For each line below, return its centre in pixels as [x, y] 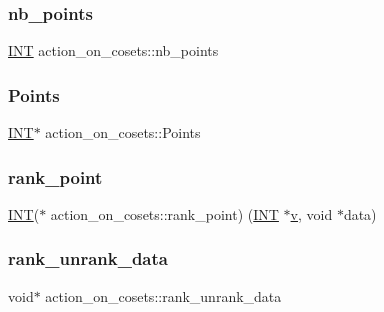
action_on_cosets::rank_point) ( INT [164, 213]
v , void [311, 213]
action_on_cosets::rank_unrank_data [163, 295]
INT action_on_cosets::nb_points [113, 50]
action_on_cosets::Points [123, 132]
